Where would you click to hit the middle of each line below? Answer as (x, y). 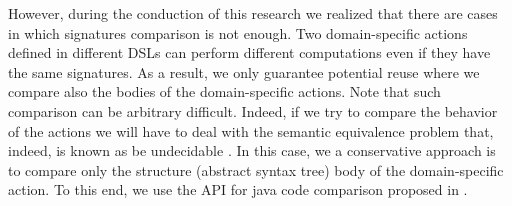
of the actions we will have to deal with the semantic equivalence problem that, (251, 130)
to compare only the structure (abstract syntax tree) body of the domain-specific (256, 169)
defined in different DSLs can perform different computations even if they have (249, 52)
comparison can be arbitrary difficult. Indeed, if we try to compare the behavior (253, 110)
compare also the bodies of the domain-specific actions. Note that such (224, 91)
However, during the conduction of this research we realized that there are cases (253, 13)
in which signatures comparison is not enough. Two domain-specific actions (238, 32)
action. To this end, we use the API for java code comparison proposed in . (238, 189)
